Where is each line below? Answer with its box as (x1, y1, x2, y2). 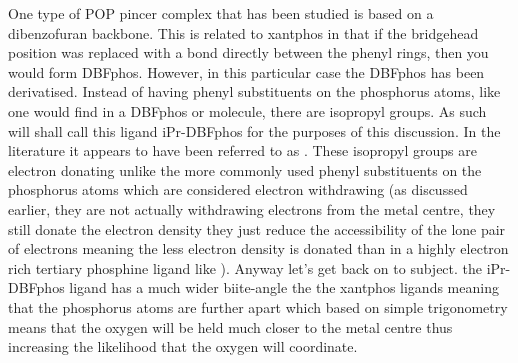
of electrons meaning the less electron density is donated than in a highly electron (8, 238, 509, 259)
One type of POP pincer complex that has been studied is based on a (8, 3, 434, 23)
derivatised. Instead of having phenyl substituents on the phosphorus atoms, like (8, 81, 501, 102)
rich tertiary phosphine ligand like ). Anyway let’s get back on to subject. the (8, 257, 483, 278)
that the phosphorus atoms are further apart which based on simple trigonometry (8, 296, 508, 317)
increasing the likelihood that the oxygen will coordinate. (8, 336, 358, 357)
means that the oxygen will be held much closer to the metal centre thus (8, 316, 453, 337)
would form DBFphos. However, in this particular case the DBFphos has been (8, 61, 485, 82)
